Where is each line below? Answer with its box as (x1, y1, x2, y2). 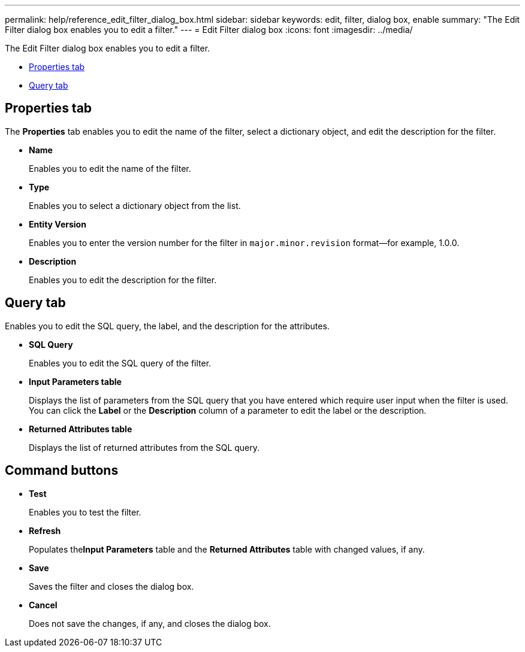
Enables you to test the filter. (29, 507, 141, 517)
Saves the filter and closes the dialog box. (29, 581, 194, 592)
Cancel (29, 599, 58, 610)
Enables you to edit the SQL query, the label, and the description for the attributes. (5, 320, 330, 331)
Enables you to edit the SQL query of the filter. (29, 357, 212, 368)
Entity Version (29, 219, 86, 229)
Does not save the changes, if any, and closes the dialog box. (29, 618, 271, 629)
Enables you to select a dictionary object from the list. (29, 200, 241, 211)
